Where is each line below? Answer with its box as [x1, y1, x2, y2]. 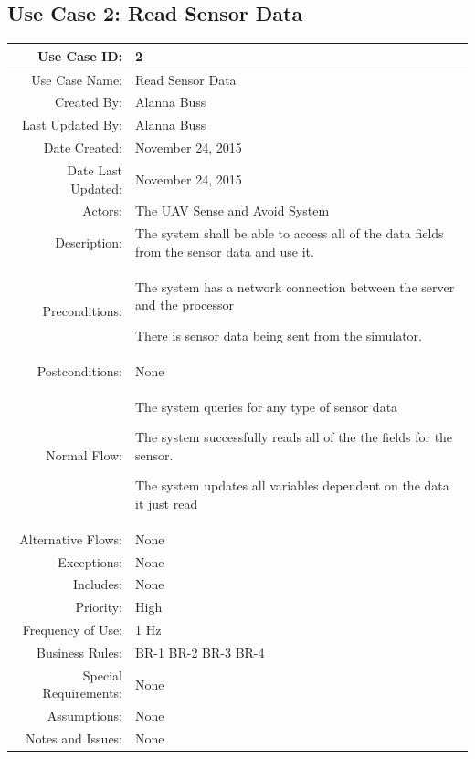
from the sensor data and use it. [135, 241, 314, 260]
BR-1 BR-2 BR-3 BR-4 [135, 642, 265, 661]
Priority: [75, 597, 123, 617]
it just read [135, 493, 198, 512]
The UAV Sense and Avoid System [135, 201, 330, 220]
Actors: [82, 201, 123, 220]
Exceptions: [58, 552, 123, 571]
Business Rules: [37, 642, 123, 661]
